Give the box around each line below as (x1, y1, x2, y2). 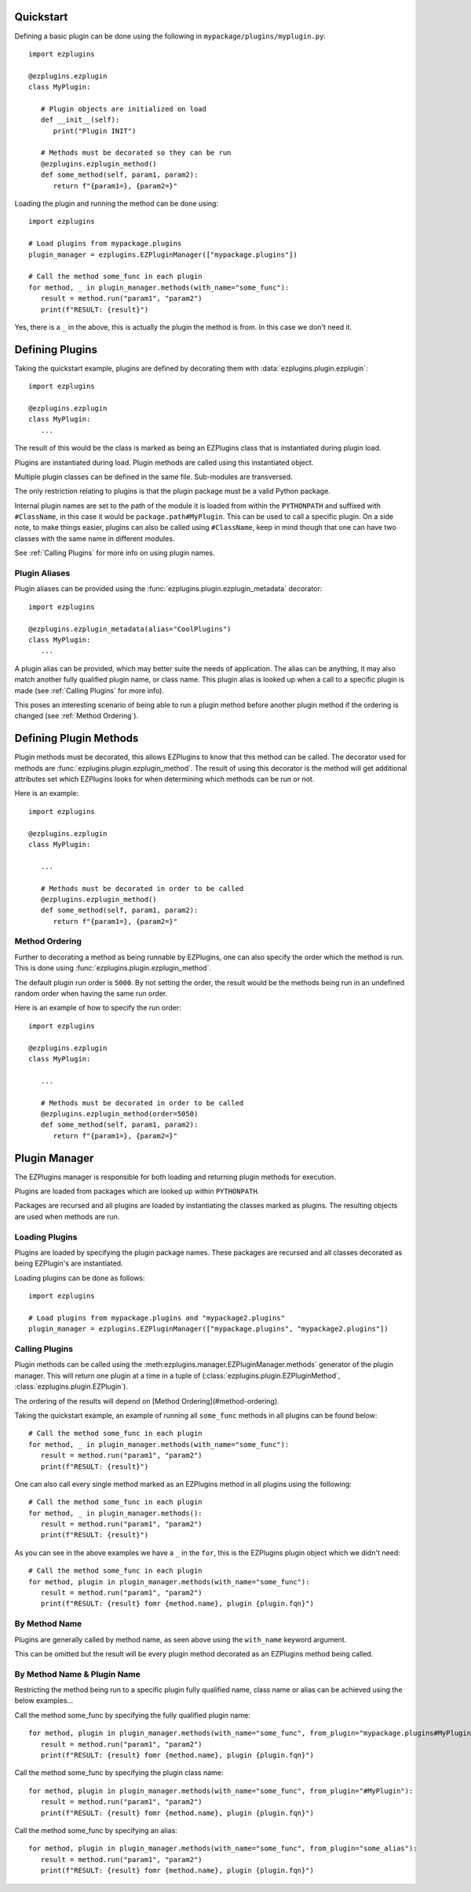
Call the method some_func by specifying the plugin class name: (14, 1768, 224, 1777)
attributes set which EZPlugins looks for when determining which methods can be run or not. (14, 774, 315, 783)
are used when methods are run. (14, 1211, 120, 1221)
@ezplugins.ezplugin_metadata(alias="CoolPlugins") (28, 624, 232, 634)
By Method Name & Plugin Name (14, 1668, 141, 1679)
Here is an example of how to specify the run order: (14, 1003, 181, 1013)
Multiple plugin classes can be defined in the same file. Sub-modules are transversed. (14, 472, 294, 481)
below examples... (14, 1696, 74, 1705)
